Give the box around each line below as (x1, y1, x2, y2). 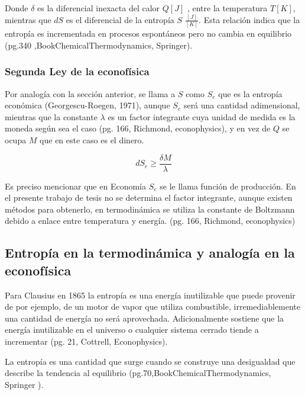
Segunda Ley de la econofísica (5, 64, 150, 79)
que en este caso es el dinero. (40, 134, 144, 146)
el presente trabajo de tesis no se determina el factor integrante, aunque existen (5, 191, 293, 204)
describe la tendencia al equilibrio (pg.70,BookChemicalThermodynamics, (5, 367, 271, 379)
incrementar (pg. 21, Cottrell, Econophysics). (5, 335, 168, 347)
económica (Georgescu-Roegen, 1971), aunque (5, 99, 170, 111)
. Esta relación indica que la (199, 13, 300, 25)
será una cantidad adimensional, (183, 99, 300, 111)
